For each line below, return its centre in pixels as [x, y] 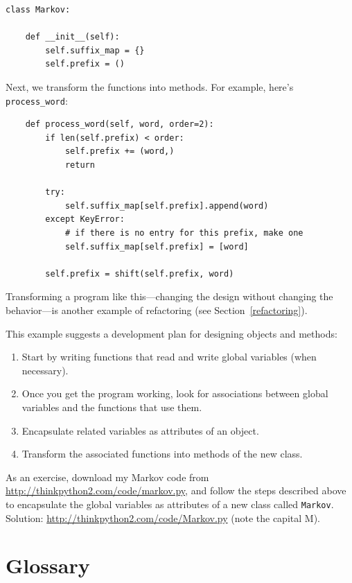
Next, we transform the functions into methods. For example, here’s [150, 86]
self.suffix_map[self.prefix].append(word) [167, 206]
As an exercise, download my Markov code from [107, 477]
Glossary [48, 565]
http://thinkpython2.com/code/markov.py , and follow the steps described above [176, 490]
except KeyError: [85, 219]
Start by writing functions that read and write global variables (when [169, 357]
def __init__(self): [72, 37]
